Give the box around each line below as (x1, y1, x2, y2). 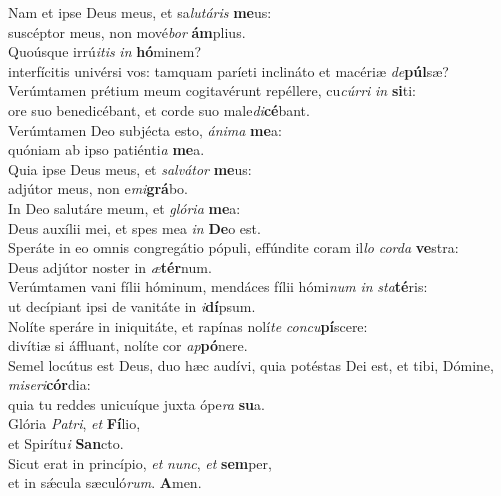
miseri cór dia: (8, 374, 91, 395)
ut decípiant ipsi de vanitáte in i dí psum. (8, 295, 256, 316)
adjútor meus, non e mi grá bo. (8, 178, 188, 199)
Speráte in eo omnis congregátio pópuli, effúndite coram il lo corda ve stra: (8, 237, 459, 258)
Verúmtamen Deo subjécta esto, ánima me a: (8, 119, 282, 140)
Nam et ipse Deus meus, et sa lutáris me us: (8, 2, 272, 22)
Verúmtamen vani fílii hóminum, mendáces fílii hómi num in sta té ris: (8, 276, 428, 297)
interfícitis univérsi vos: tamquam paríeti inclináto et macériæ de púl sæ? (8, 60, 449, 81)
